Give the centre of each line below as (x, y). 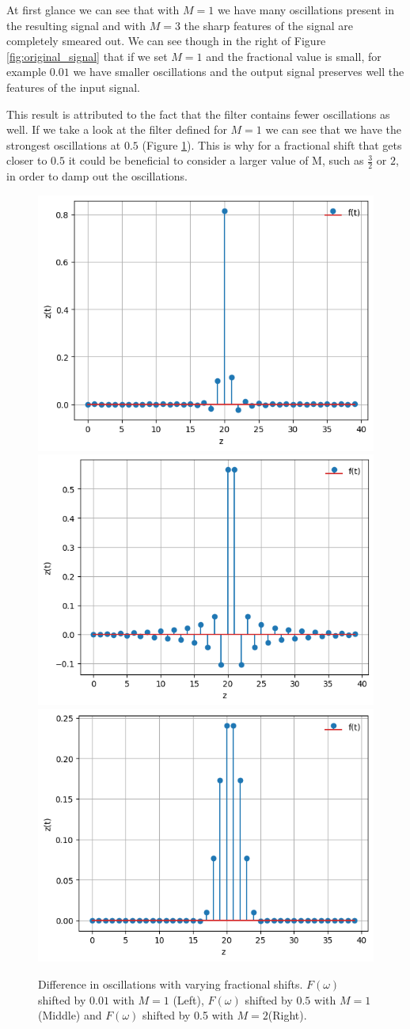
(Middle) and (70, 1015)
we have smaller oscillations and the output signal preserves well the (239, 72)
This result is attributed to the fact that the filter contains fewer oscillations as (198, 114)
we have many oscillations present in (306, 9)
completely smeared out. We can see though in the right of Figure (166, 41)
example (27, 72)
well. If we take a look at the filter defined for (117, 129)
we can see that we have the (333, 129)
